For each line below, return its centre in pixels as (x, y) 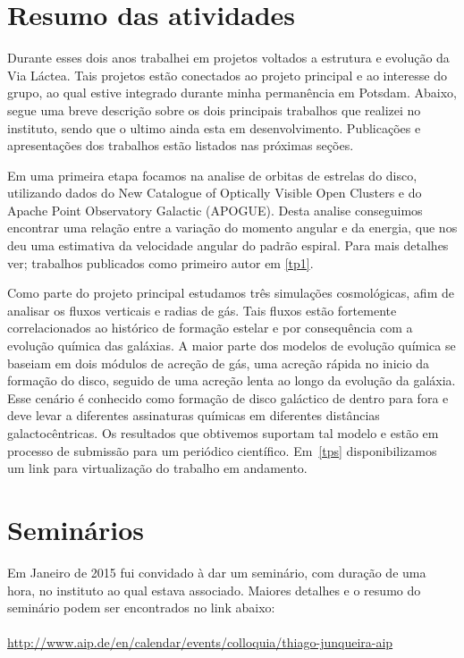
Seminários (76, 529)
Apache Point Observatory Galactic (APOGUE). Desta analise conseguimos (215, 210)
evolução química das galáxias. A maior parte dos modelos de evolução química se (232, 346)
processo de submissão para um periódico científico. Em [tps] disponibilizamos (222, 450)
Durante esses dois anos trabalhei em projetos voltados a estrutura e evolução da (228, 58)
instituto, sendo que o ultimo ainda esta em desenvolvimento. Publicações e (214, 127)
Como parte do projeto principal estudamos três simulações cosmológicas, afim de (231, 293)
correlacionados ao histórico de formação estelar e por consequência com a (210, 328)
